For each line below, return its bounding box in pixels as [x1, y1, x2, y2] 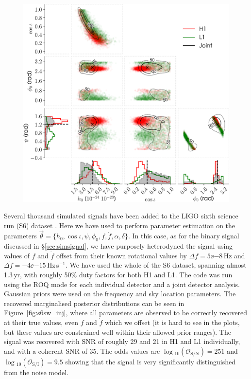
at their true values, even [4, 317, 78, 327]
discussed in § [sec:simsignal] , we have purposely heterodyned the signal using [4, 241, 233, 251]
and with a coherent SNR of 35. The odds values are [4, 345, 160, 356]
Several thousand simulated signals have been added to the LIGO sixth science [4, 211, 238, 221]
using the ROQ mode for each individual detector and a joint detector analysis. [4, 279, 240, 289]
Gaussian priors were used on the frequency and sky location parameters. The [4, 289, 236, 299]
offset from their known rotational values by [56, 250, 187, 260]
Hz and [223, 250, 245, 260]
